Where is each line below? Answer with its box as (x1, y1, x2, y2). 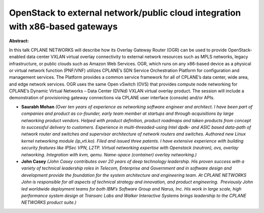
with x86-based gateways (9, 21, 118, 32)
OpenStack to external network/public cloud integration (9, 7, 241, 18)
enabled (9, 54, 25, 60)
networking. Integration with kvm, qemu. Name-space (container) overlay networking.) (21, 151, 197, 157)
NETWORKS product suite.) (21, 199, 77, 205)
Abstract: (9, 38, 29, 44)
